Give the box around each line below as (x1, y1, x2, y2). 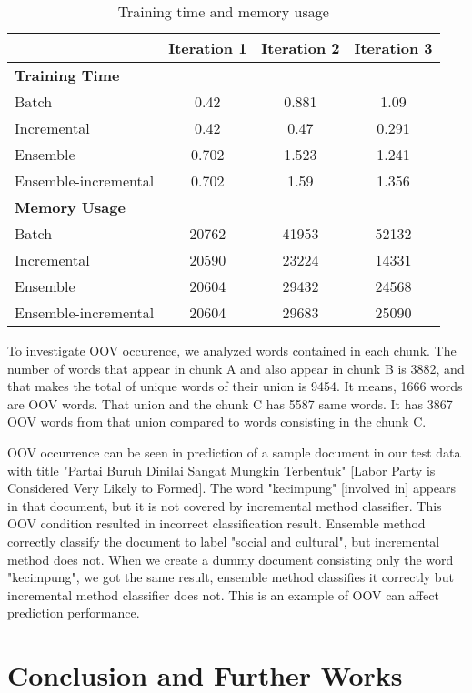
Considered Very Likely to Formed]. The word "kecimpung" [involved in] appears (7, 478, 457, 497)
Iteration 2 (261, 37, 340, 58)
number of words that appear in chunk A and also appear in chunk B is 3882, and (7, 358, 465, 377)
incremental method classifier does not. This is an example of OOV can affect (7, 585, 439, 604)
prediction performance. (7, 603, 140, 622)
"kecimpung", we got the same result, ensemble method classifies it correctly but (7, 567, 454, 587)
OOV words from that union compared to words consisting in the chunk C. (7, 412, 427, 431)
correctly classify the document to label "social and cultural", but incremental (7, 531, 440, 550)
